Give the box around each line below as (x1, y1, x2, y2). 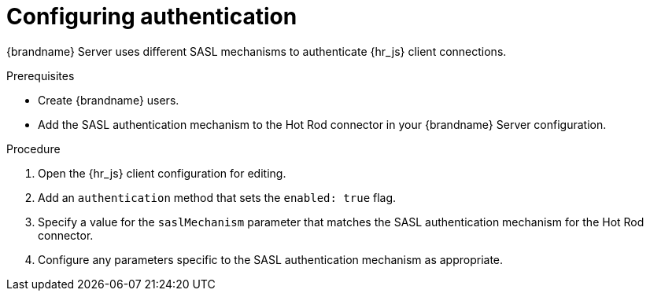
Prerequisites (6, 68, 75, 82)
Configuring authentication (6, 3, 297, 30)
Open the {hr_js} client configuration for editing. (38, 166, 286, 180)
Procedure (6, 141, 61, 156)
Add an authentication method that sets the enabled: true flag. (38, 190, 397, 204)
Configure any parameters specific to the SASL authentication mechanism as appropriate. (38, 252, 504, 266)
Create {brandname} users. (38, 93, 179, 107)
